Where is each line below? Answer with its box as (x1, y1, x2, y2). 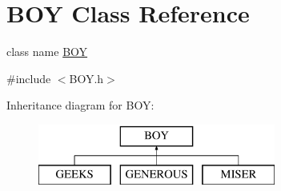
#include (6, 70, 51, 86)
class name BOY (6, 43, 88, 60)
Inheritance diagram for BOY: (6, 97, 155, 113)
